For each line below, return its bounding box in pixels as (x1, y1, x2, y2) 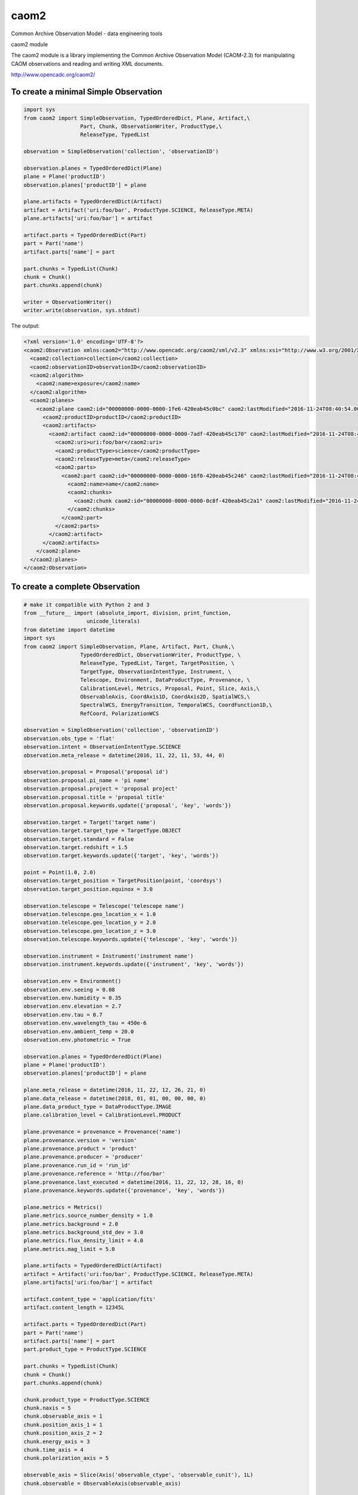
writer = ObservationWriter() (23, 299, 112, 306)
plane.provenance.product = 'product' (23, 1145, 137, 1152)
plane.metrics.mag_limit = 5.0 (23, 1246, 116, 1252)
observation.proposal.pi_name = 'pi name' (23, 777, 150, 783)
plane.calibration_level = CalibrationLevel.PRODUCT (23, 1112, 181, 1118)
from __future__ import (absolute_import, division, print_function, (23, 609, 232, 616)
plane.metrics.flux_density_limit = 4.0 (23, 1237, 143, 1244)
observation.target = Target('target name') (23, 819, 156, 825)
